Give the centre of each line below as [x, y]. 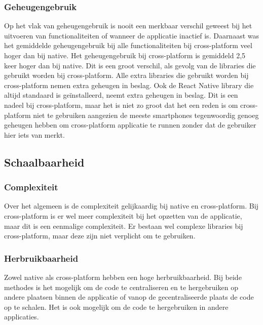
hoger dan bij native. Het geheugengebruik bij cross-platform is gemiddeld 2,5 [125, 55]
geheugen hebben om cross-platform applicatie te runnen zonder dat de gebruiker [130, 125]
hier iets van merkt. [34, 134]
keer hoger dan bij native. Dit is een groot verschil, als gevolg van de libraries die [130, 65]
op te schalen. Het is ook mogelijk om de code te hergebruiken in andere [116, 307]
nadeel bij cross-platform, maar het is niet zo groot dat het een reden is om [121, 105]
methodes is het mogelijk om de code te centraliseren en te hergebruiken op [121, 287]
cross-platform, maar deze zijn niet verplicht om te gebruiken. [100, 236]
